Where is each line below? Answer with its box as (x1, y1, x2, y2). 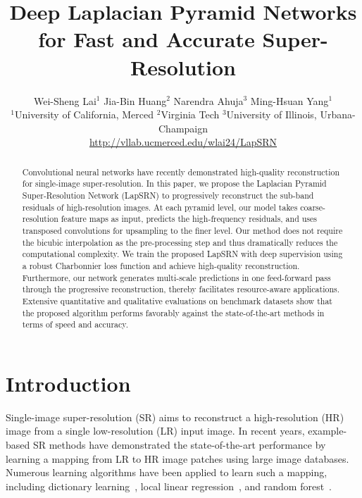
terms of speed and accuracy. (22, 318, 128, 330)
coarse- (300, 201, 326, 213)
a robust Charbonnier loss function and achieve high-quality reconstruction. (22, 259, 300, 271)
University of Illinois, (226, 107, 317, 122)
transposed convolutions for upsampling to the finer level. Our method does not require (22, 224, 343, 236)
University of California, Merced (15, 107, 154, 122)
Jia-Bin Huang (104, 93, 167, 108)
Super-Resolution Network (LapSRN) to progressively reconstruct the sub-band (22, 189, 314, 201)
